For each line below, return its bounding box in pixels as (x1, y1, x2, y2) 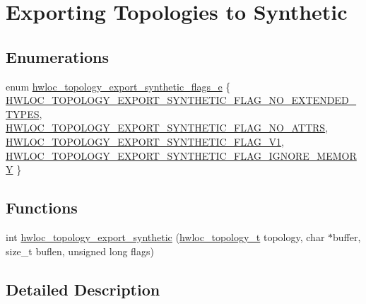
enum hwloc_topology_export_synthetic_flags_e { (6, 78, 231, 93)
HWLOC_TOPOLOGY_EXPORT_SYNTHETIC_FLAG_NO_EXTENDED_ (6, 93, 357, 107)
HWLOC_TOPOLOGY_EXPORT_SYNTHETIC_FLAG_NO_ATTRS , (6, 120, 329, 135)
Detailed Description (6, 278, 160, 300)
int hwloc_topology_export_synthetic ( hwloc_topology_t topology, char (6, 229, 325, 244)
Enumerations (6, 45, 110, 67)
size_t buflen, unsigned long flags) (6, 243, 154, 258)
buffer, (333, 229, 361, 244)
